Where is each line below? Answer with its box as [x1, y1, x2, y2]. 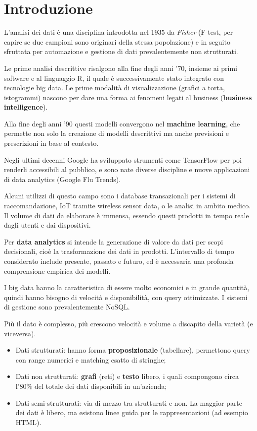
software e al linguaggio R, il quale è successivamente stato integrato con [4, 72, 224, 83]
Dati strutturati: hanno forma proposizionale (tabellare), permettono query [15, 345, 250, 355]
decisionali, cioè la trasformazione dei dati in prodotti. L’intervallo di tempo [4, 246, 234, 256]
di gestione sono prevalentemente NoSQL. [4, 302, 130, 312]
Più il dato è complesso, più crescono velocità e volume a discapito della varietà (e [4, 318, 253, 328]
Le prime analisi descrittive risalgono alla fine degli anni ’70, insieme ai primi [4, 62, 237, 73]
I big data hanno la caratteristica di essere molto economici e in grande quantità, [4, 282, 250, 293]
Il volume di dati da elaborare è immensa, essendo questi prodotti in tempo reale [4, 210, 249, 220]
